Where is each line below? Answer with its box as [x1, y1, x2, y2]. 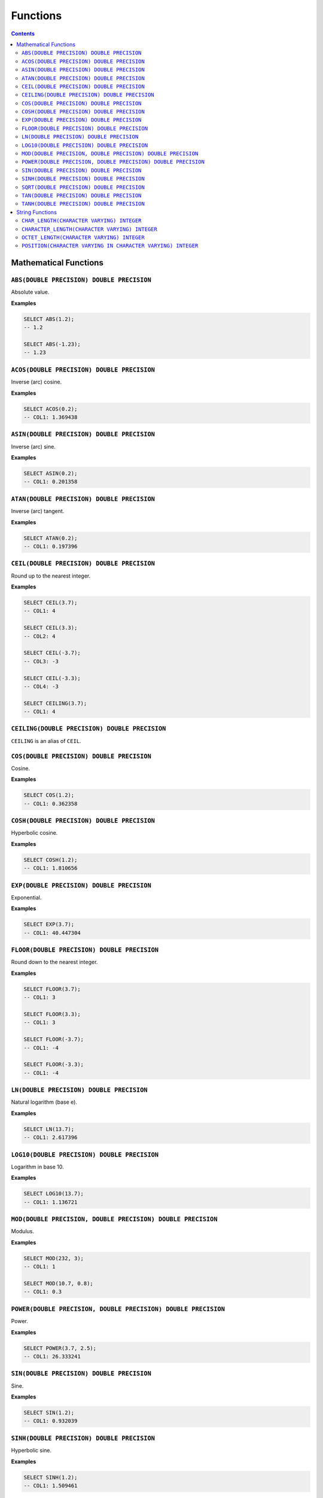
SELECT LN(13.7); [23, 1125, 75, 1132]
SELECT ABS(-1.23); [23, 341, 81, 348]
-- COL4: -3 [23, 683, 59, 690]
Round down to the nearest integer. [11, 959, 98, 966]
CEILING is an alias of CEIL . [11, 737, 81, 744]
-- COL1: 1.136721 [23, 1198, 78, 1206]
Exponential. [11, 893, 42, 901]
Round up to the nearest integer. [11, 572, 91, 579]
